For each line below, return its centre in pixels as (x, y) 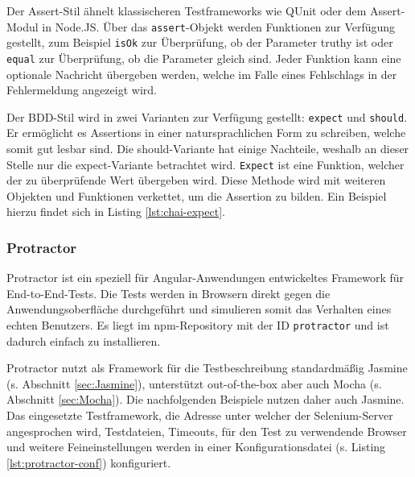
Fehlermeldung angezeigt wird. (82, 90)
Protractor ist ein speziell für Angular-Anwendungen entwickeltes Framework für (205, 278)
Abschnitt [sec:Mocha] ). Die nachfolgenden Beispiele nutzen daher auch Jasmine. (205, 399)
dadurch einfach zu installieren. (84, 340)
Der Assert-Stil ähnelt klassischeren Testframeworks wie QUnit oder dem (187, 10)
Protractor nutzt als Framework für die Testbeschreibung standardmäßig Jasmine (207, 368)
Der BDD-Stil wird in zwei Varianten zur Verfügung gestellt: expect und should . (207, 116)
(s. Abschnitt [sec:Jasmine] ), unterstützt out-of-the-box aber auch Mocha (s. (194, 383)
